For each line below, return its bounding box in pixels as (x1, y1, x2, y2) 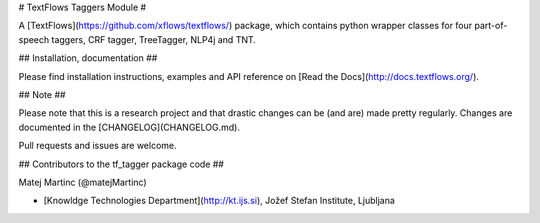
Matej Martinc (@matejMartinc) (18, 176, 147, 188)
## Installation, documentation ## (18, 52, 158, 64)
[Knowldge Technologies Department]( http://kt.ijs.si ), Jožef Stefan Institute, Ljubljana (43, 195, 395, 207)
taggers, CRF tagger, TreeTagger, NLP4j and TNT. (51, 33, 257, 45)
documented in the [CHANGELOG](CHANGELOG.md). (18, 121, 240, 133)
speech (18, 33, 50, 45)
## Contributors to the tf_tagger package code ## (18, 158, 225, 170)
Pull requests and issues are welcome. (18, 140, 177, 152)
